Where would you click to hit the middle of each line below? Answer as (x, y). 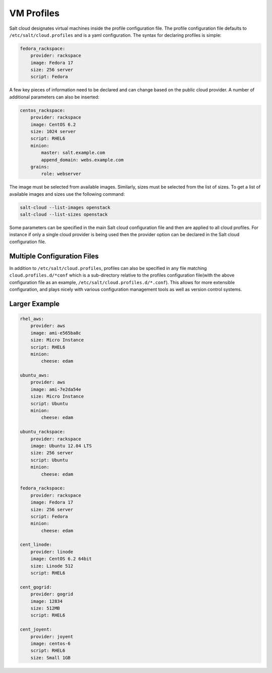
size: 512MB (45, 608)
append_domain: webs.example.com (82, 160)
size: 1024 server (53, 132)
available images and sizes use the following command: (67, 194)
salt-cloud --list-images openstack (65, 207)
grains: (40, 167)
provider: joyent (52, 636)
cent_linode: (36, 545)
